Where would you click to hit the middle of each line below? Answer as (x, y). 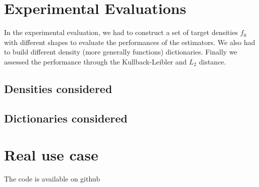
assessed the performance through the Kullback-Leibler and (95, 61)
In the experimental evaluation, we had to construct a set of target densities (121, 32)
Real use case (51, 155)
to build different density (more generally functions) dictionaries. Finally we (121, 52)
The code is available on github (52, 179)
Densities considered (58, 88)
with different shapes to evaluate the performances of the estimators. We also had (130, 42)
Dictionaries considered (66, 118)
